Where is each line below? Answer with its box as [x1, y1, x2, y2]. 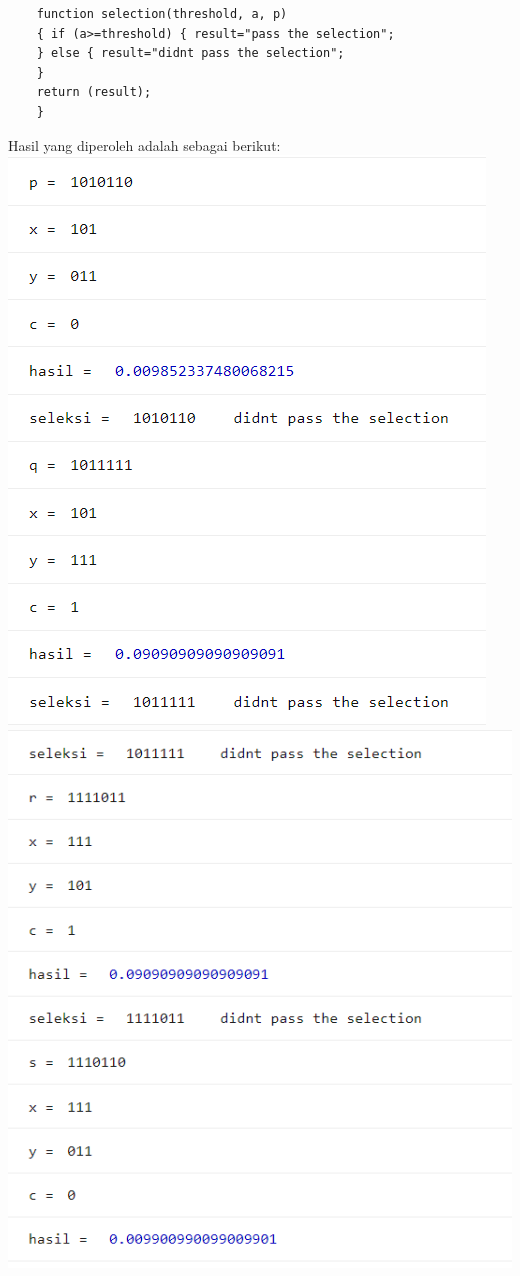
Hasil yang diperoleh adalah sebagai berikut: [8, 134, 281, 155]
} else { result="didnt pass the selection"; [36, 46, 345, 61]
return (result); [36, 85, 152, 100]
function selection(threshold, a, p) [36, 7, 288, 21]
